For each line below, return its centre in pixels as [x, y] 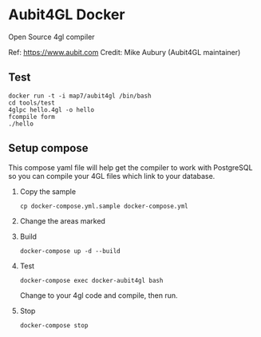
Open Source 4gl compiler [51, 37]
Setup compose [49, 148]
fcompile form [32, 117]
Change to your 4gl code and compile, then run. [99, 295]
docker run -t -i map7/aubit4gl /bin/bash [80, 96]
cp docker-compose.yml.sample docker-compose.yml [104, 206]
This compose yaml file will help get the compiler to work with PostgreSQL [130, 167]
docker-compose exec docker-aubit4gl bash [91, 280]
